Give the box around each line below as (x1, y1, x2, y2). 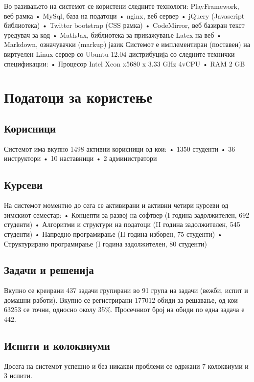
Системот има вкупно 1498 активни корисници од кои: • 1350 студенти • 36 (4, 143, 235, 154)
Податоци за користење (4, 87, 153, 107)
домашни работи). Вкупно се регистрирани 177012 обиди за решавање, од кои (4, 294, 238, 305)
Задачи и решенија (4, 262, 94, 277)
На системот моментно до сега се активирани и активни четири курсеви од (4, 200, 229, 210)
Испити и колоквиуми (4, 338, 110, 353)
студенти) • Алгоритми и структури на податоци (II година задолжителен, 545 (4, 219, 240, 229)
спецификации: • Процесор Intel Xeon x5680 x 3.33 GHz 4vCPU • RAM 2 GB (4, 58, 245, 68)
